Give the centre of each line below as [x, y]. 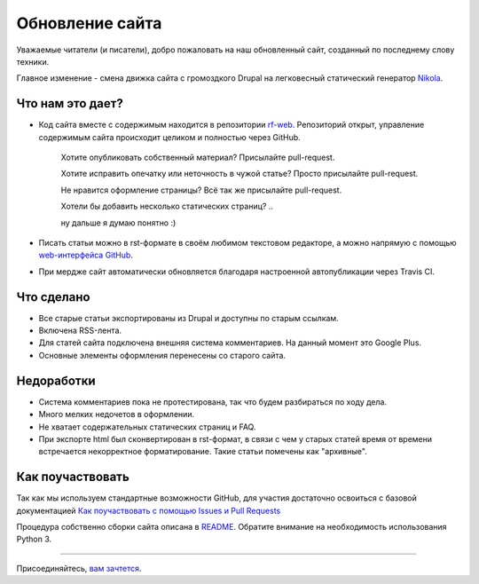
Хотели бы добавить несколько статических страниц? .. [167, 206]
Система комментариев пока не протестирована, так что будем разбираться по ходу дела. [213, 402]
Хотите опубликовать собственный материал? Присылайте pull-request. [198, 158]
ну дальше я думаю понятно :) [118, 223]
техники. [33, 61]
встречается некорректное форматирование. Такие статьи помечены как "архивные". [203, 452]
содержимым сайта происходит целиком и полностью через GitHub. [169, 137]
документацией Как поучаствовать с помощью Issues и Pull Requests [149, 510]
